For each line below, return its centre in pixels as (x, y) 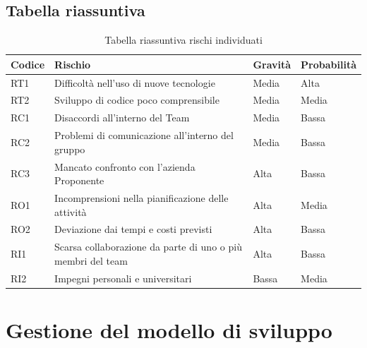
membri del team (91, 260)
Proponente (79, 180)
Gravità (272, 64)
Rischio (73, 64)
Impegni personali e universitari (123, 278)
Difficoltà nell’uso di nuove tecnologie (135, 82)
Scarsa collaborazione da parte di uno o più (148, 247)
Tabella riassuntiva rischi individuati (183, 40)
